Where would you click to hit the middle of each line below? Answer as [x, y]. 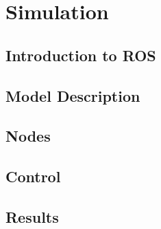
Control [33, 176]
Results [32, 216]
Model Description [73, 95]
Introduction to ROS [81, 55]
